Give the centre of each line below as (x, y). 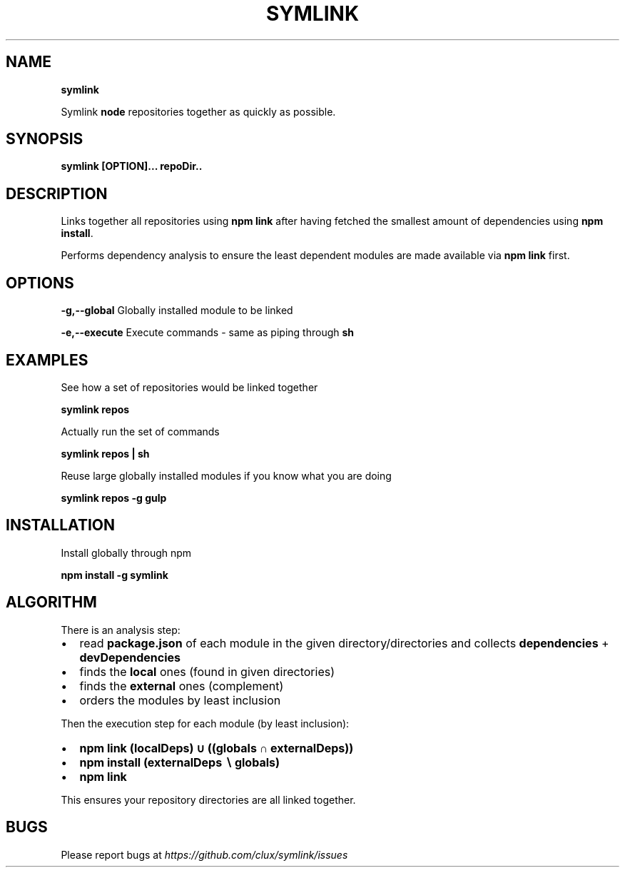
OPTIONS (40, 283)
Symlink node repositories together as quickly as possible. (198, 111)
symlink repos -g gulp (114, 498)
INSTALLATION (60, 525)
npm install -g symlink (115, 575)
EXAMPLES (47, 360)
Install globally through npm (126, 552)
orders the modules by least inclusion (180, 700)
